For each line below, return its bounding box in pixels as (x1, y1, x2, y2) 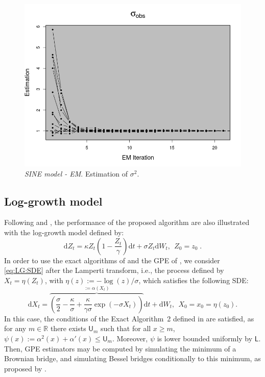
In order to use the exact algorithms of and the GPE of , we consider (4, 255, 220, 265)
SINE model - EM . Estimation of (25, 168, 128, 179)
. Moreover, (112, 333, 148, 343)
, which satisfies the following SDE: (138, 274, 249, 285)
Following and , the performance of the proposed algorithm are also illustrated (4, 217, 250, 228)
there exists (50, 323, 86, 334)
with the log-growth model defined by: (4, 227, 124, 237)
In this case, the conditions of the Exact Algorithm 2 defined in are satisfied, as (4, 313, 254, 323)
